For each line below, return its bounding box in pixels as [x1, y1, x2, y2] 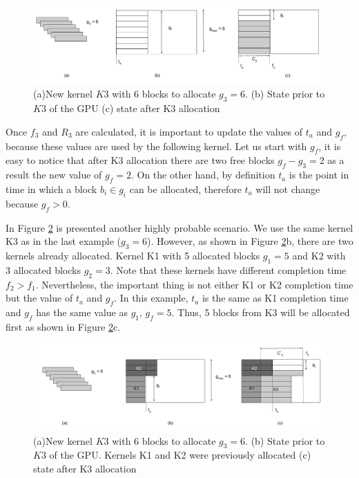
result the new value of [6, 167, 102, 182]
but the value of [6, 291, 73, 305]
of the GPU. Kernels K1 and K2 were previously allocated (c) [49, 448, 311, 462]
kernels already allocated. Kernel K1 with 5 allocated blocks [6, 248, 260, 263]
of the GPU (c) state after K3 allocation [49, 101, 220, 116]
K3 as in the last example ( [6, 234, 121, 248]
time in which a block [6, 182, 97, 196]
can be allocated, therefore [129, 182, 242, 196]
